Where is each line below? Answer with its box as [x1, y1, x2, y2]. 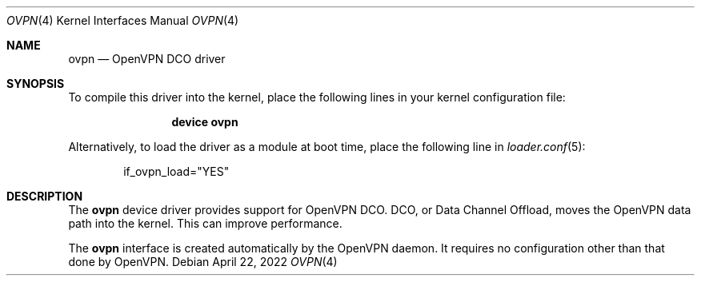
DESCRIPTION [6, 189, 83, 203]
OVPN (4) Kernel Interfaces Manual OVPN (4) [6, 14, 239, 27]
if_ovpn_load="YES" [123, 165, 230, 178]
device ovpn [171, 115, 238, 129]
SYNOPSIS [6, 77, 65, 90]
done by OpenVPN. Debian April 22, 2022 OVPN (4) [68, 255, 338, 268]
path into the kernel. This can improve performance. [68, 216, 342, 230]
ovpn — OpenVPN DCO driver [68, 52, 226, 66]
